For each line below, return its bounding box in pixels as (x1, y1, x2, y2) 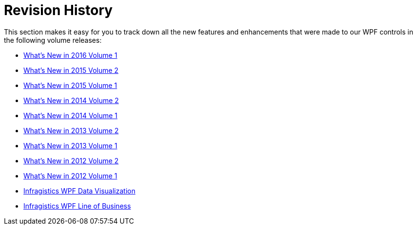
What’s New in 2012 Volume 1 (23, 171, 117, 180)
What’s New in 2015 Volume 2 (23, 66, 119, 74)
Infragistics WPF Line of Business (23, 201, 131, 210)
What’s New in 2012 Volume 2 (23, 156, 119, 165)
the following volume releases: (4, 35, 102, 44)
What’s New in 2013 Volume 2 (23, 126, 119, 135)
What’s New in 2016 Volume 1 (23, 51, 117, 59)
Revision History (4, 2, 113, 18)
